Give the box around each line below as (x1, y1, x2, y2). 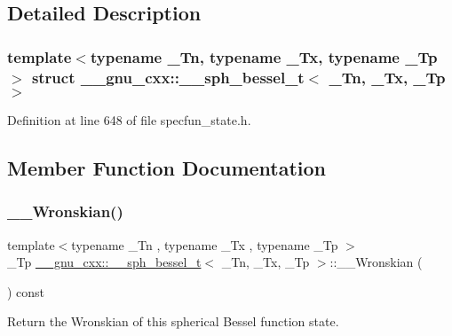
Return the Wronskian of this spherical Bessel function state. (7, 312, 339, 331)
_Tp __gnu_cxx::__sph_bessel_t (7, 253, 202, 271)
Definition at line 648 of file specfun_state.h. (7, 110, 251, 129)
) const (7, 282, 45, 301)
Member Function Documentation (7, 153, 327, 181)
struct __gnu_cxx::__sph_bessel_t (31, 66, 305, 88)
